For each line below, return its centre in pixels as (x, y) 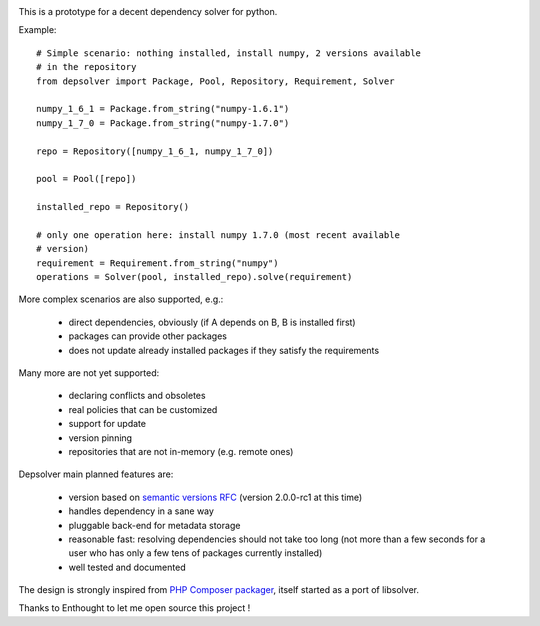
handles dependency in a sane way (141, 511)
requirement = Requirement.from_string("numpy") (157, 263)
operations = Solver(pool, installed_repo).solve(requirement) (194, 277)
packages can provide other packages (147, 336)
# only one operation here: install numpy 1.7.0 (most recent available (218, 234)
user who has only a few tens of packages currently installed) (195, 553)
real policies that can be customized (143, 409)
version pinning (100, 437)
